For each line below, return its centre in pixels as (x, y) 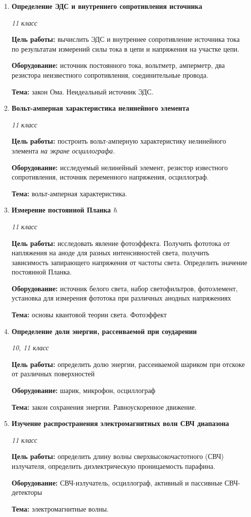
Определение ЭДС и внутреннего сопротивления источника (107, 6)
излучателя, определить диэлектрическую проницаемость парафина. (113, 466)
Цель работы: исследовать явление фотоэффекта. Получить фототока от (121, 243)
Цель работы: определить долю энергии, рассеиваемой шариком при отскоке (128, 364)
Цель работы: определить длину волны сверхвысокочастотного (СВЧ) (118, 456)
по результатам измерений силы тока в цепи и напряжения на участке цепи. (125, 48)
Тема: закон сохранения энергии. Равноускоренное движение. (104, 407)
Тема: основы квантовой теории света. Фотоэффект (89, 315)
